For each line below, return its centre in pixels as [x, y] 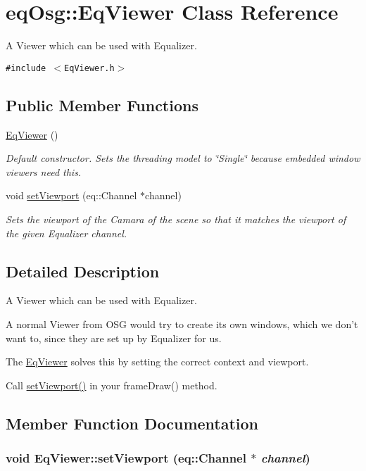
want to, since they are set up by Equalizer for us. [114, 338]
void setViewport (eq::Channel [71, 195]
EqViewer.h [89, 68]
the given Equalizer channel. [67, 233]
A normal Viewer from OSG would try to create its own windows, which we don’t [182, 324]
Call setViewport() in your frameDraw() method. [112, 385]
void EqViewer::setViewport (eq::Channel [126, 458]
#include [26, 68]
